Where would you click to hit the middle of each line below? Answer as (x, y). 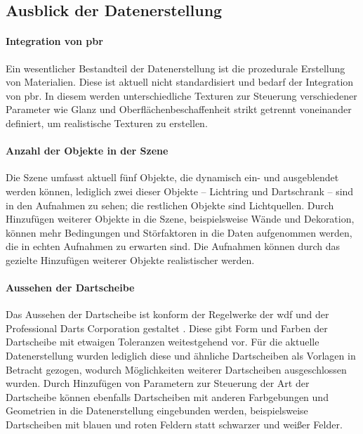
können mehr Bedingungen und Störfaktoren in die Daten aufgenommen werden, (179, 232)
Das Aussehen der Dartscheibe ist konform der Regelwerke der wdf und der (167, 314)
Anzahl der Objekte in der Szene (87, 151)
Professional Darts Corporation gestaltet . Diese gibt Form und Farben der (167, 328)
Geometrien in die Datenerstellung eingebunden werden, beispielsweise (157, 410)
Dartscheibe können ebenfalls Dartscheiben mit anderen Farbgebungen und (167, 396)
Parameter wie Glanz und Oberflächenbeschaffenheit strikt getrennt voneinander (179, 109)
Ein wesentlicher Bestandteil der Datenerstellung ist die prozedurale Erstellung (176, 68)
